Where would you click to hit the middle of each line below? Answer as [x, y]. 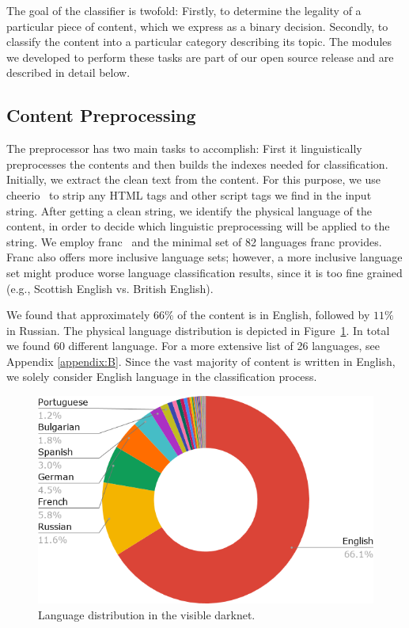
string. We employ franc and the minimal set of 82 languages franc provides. [194, 241]
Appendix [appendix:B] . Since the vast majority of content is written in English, [201, 361]
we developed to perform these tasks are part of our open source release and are [200, 57]
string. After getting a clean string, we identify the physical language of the [189, 210]
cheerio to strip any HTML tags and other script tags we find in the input [189, 194]
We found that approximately [78, 315]
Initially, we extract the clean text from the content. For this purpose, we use [194, 179]
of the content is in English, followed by [274, 315]
